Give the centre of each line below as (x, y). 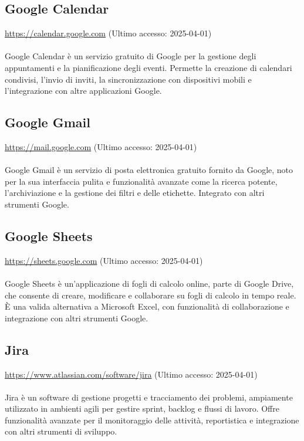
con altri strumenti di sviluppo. (61, 431)
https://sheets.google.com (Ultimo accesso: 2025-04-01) (104, 260)
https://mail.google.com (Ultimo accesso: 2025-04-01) (101, 146)
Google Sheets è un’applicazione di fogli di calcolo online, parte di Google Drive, (149, 283)
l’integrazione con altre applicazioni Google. (83, 91)
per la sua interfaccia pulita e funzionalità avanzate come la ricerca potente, (141, 181)
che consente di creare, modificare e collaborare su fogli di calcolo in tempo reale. (151, 295)
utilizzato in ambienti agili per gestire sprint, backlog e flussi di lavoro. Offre (142, 408)
